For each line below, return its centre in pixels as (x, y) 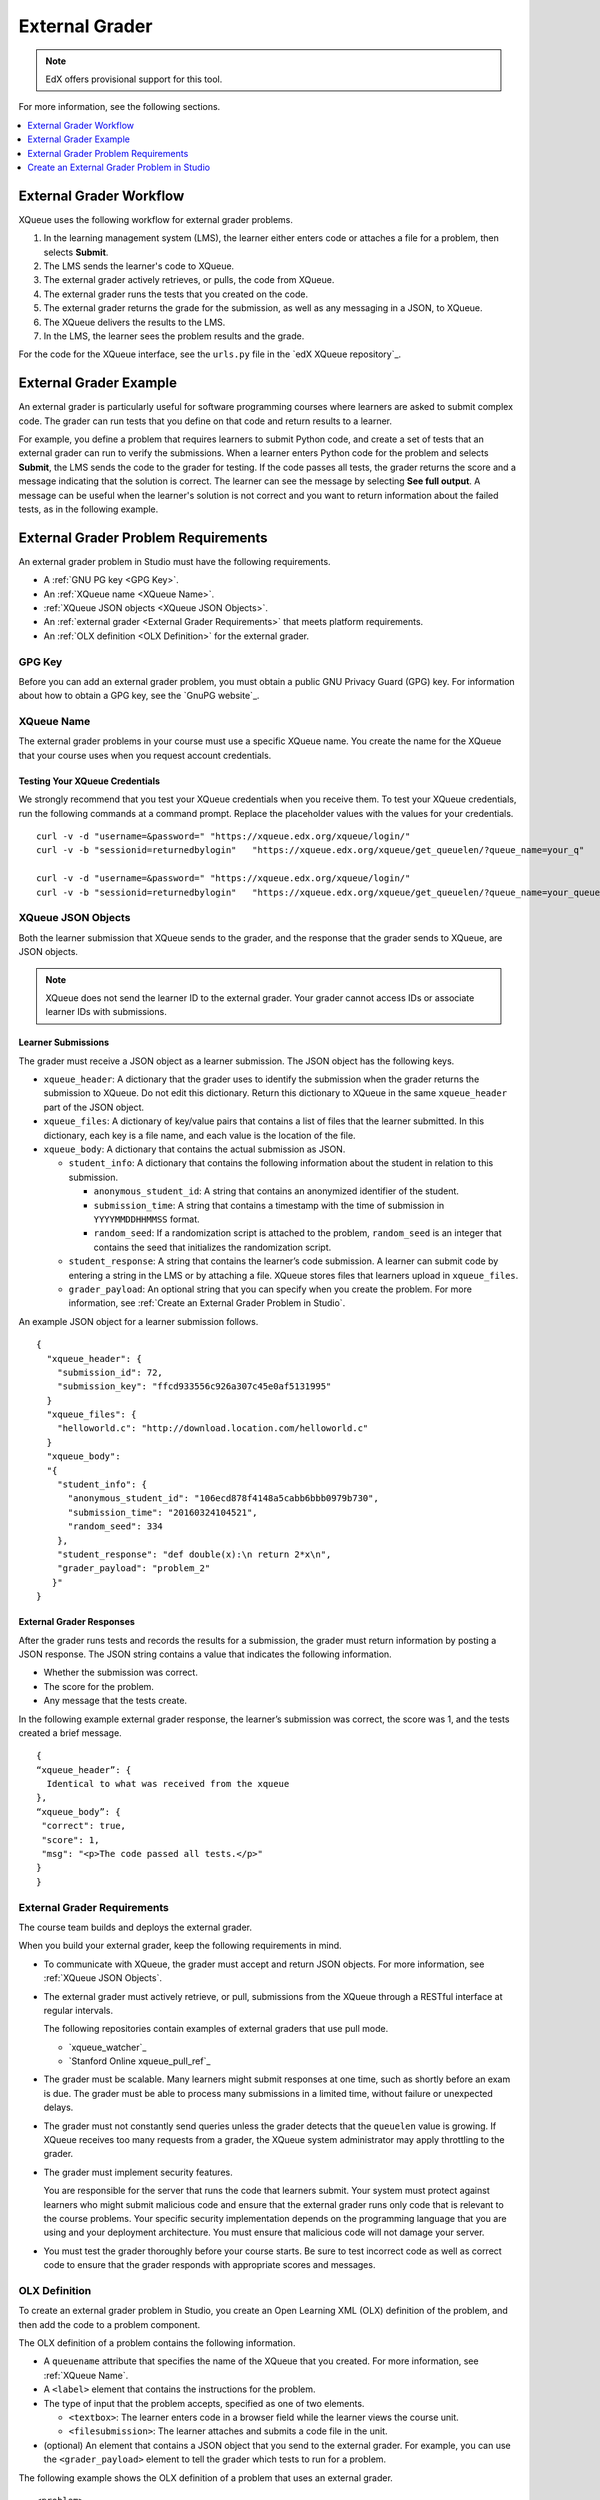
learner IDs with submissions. (106, 1012)
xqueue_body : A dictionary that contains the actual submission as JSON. (194, 1149)
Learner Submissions (64, 1042)
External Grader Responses (76, 1622)
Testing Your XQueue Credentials (89, 781)
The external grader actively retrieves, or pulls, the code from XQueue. (189, 280)
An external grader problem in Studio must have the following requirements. (174, 561)
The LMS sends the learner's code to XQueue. (139, 266)
